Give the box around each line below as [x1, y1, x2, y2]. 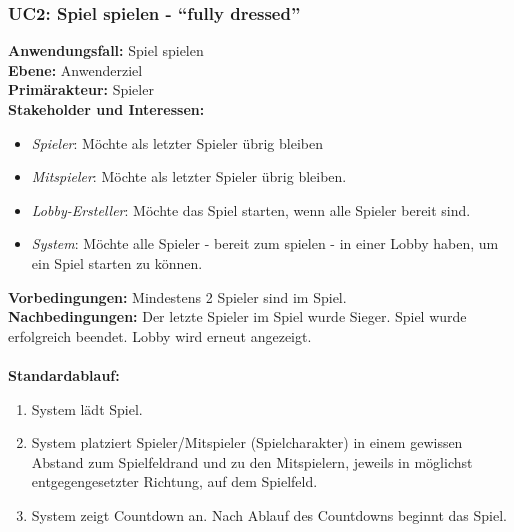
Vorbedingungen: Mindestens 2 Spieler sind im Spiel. [8, 286, 347, 307]
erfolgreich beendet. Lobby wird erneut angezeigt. [8, 325, 312, 346]
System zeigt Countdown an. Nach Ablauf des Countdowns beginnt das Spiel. [31, 504, 507, 525]
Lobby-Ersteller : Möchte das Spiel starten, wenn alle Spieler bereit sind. [31, 199, 471, 220]
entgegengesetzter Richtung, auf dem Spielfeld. [31, 471, 318, 492]
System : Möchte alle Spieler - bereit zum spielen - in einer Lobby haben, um [31, 233, 499, 254]
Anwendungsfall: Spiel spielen [8, 40, 204, 61]
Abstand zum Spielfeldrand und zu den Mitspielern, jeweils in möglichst [31, 451, 473, 472]
